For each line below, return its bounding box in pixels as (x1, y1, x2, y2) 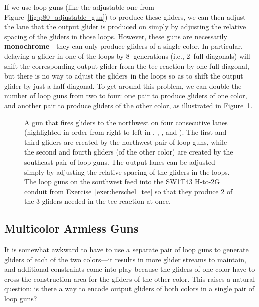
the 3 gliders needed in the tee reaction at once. (24, 196, 171, 206)
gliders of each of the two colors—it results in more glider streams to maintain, (4, 254, 246, 264)
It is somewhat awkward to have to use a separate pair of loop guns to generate (4, 244, 249, 255)
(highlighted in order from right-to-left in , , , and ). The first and (24, 127, 227, 137)
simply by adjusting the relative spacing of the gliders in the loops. (24, 166, 230, 177)
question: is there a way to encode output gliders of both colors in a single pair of (4, 283, 255, 294)
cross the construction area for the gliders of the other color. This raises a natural (4, 273, 255, 284)
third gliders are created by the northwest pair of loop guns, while (24, 136, 227, 147)
